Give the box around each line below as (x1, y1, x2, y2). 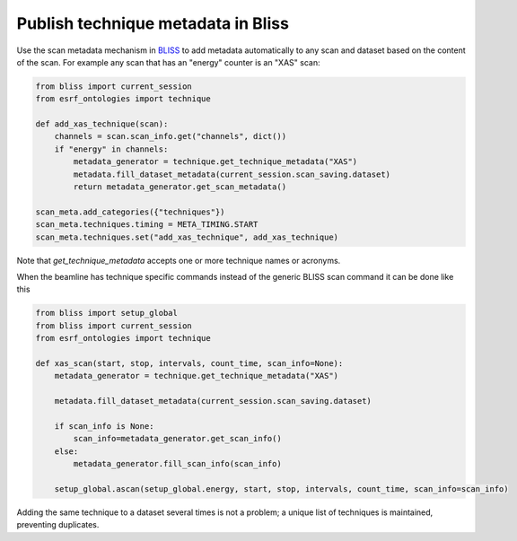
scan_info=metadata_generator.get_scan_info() (73, 433, 282, 444)
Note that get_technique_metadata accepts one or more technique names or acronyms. (16, 255, 341, 266)
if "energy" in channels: (54, 144, 169, 154)
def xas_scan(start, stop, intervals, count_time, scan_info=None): (35, 358, 344, 368)
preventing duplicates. (16, 519, 100, 530)
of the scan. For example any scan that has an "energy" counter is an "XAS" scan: (16, 57, 320, 67)
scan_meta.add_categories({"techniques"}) (35, 206, 225, 217)
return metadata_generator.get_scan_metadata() (73, 182, 287, 192)
